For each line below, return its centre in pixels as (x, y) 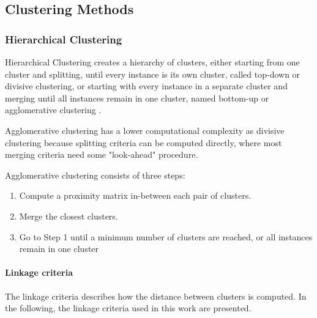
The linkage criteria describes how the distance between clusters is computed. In (156, 296)
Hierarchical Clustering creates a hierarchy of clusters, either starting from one (152, 62)
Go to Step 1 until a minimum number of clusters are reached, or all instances (166, 236)
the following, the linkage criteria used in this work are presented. (128, 308)
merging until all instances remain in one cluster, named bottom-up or (137, 98)
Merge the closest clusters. (69, 216)
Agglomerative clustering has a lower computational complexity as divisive (145, 130)
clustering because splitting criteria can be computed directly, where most (144, 142)
